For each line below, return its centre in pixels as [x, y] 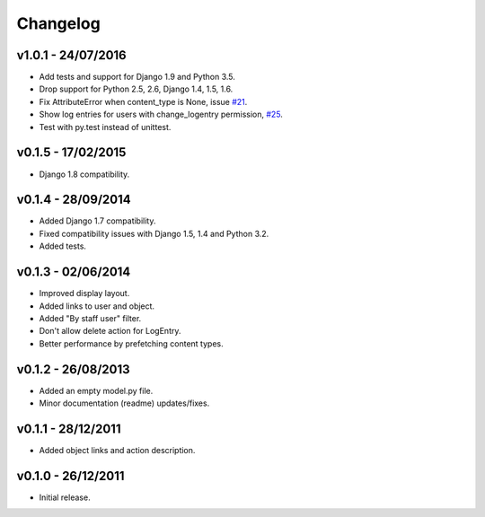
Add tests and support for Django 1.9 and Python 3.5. [137, 77]
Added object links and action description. [117, 450]
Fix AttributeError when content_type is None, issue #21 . [143, 101]
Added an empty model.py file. [96, 390]
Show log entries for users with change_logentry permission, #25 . [161, 114]
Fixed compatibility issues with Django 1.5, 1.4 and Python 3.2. [154, 233]
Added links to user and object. [97, 306]
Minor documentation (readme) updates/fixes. [124, 403]
